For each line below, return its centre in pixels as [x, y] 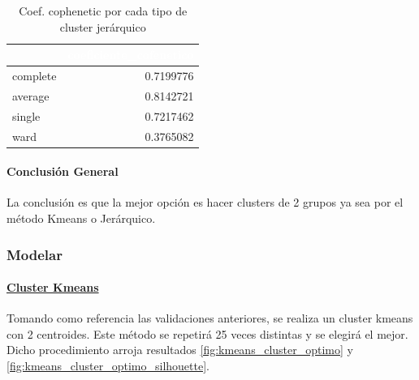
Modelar [35, 254]
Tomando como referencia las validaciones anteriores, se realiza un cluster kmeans [210, 318]
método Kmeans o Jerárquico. [81, 218]
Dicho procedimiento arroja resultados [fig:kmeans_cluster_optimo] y [180, 350]
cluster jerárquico [103, 26]
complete [35, 76]
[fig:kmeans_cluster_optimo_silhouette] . [108, 366]
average [31, 95]
